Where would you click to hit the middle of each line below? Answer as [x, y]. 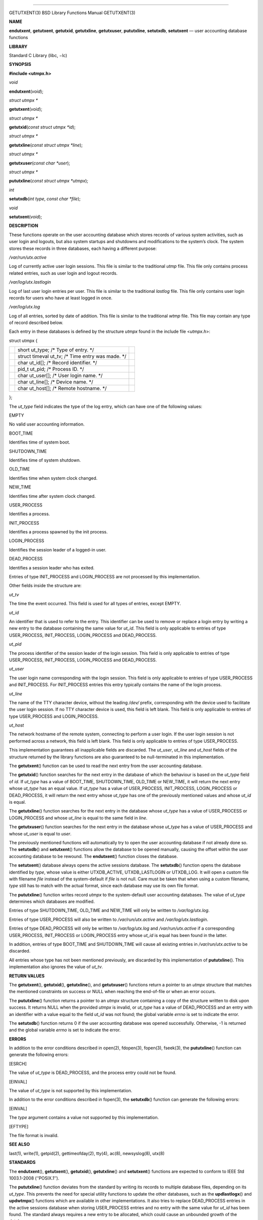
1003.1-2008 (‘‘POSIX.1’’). [34, 1178]
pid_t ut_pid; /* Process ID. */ [51, 369]
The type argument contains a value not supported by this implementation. [84, 1118]
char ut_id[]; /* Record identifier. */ [57, 363]
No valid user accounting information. [47, 424]
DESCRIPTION [24, 226]
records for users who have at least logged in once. [61, 298]
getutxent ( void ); [26, 109]
